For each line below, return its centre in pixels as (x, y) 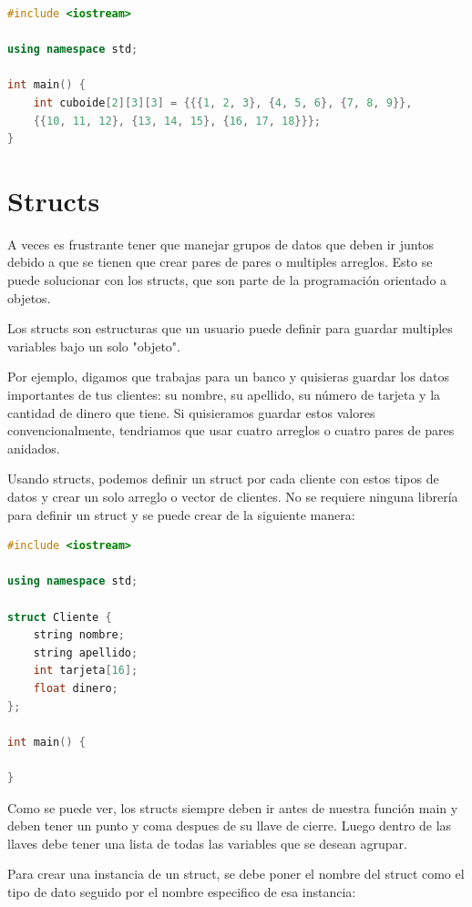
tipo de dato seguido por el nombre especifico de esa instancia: (182, 891)
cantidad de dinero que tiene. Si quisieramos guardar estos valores (191, 412)
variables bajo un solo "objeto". (94, 346)
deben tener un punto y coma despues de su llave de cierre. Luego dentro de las (230, 825)
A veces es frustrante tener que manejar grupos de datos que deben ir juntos (221, 244)
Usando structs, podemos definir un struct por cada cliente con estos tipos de (223, 479)
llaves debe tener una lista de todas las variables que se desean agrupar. (207, 843)
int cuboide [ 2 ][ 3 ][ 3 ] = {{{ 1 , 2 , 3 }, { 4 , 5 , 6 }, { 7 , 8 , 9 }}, (223, 102)
